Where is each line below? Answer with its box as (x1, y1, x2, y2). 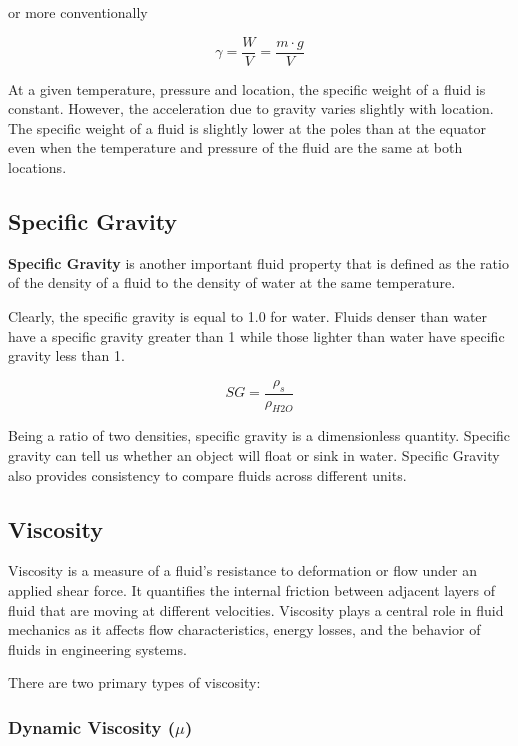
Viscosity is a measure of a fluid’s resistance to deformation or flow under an (8, 560, 477, 581)
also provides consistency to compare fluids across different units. (8, 464, 407, 485)
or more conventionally (8, 2, 148, 22)
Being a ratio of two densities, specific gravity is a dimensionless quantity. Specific (8, 425, 511, 446)
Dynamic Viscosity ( (8, 714, 176, 739)
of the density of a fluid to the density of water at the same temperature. (8, 272, 456, 293)
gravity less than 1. (8, 345, 125, 366)
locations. (8, 157, 67, 178)
